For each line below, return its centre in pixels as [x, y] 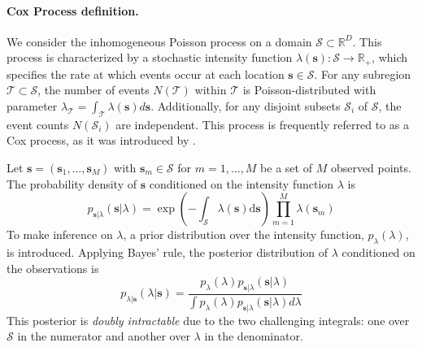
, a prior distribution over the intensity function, [244, 234]
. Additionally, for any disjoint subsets [246, 106]
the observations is [53, 268]
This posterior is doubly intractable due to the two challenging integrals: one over [208, 320]
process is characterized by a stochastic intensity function [150, 57]
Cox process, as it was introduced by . [101, 140]
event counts [38, 124]
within [211, 90]
